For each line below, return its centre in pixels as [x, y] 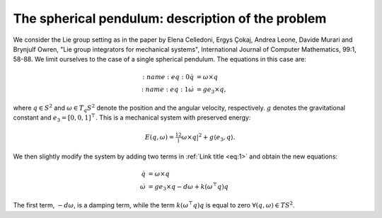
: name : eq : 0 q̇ [168, 77]
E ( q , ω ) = [160, 137]
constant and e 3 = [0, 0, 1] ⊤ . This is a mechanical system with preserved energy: [132, 118]
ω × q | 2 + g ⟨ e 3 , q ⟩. [209, 137]
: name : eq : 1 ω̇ [168, 89]
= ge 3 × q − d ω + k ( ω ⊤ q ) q [189, 187]
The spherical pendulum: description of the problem [170, 18]
